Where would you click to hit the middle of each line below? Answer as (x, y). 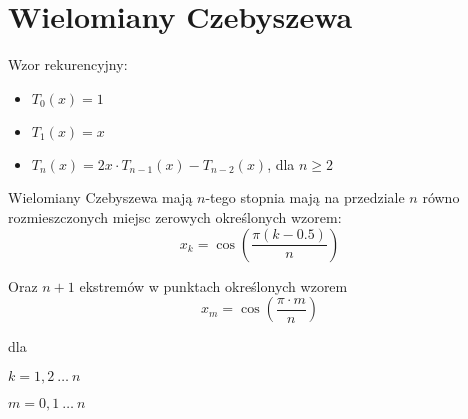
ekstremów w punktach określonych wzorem (213, 285)
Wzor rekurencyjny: (68, 64)
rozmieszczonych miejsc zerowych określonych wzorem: (175, 216)
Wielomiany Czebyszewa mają (100, 197)
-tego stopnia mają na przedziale (305, 197)
